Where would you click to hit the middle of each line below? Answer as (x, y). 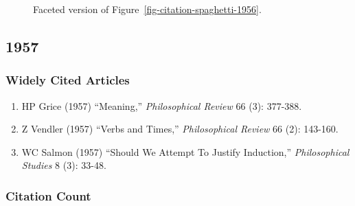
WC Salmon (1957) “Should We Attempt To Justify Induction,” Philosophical (185, 151)
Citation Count (48, 195)
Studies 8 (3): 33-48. (64, 165)
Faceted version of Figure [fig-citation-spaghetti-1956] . (147, 9)
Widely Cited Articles (68, 80)
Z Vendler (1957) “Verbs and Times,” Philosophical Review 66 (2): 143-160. (180, 129)
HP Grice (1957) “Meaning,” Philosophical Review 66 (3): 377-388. (162, 105)
